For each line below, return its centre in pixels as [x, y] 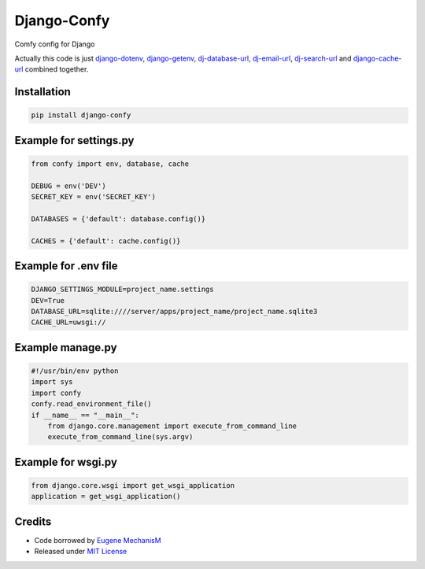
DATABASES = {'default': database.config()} [118, 219]
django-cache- [377, 58]
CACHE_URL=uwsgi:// [68, 322]
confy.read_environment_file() [92, 404]
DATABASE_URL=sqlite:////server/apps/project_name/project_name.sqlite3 [174, 312]
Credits [33, 521]
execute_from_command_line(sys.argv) [120, 437]
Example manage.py [66, 347]
